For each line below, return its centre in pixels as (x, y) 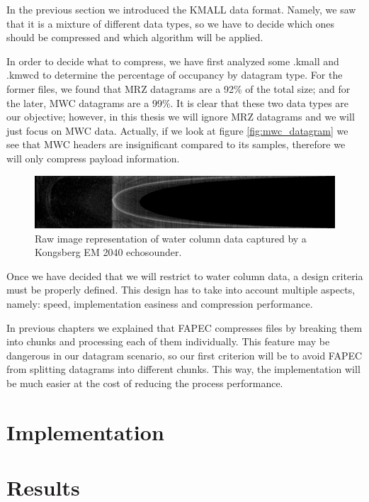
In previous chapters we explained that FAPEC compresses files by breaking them (184, 327)
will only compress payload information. (93, 158)
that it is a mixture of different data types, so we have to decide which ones (171, 23)
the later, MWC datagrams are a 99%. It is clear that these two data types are (178, 102)
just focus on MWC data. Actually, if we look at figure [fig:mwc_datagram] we (177, 130)
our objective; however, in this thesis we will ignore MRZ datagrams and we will (181, 117)
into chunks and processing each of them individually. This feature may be (168, 341)
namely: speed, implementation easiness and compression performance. (160, 304)
